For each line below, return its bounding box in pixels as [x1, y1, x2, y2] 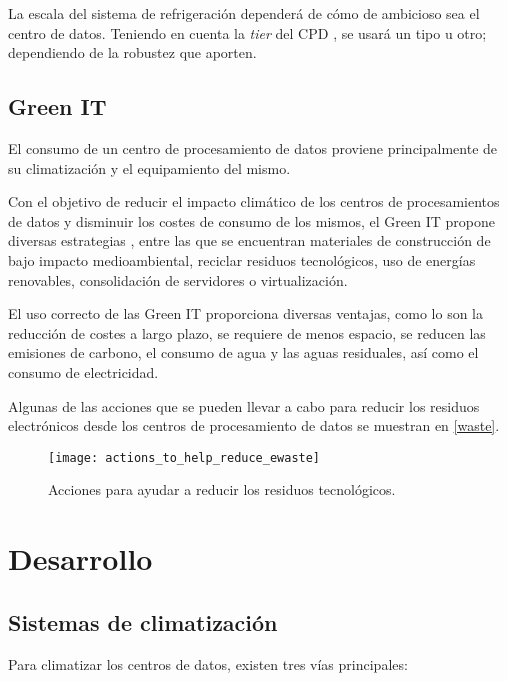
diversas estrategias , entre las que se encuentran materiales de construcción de [8, 230, 491, 251]
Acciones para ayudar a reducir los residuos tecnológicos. [48, 479, 396, 500]
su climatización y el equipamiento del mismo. [8, 157, 291, 178]
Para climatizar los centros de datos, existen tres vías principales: [8, 653, 408, 674]
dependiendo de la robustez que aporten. [8, 42, 257, 63]
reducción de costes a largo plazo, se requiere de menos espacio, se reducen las [8, 322, 486, 343]
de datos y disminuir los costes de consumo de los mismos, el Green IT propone [8, 210, 495, 231]
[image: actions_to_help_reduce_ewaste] [48, 450, 321, 465]
